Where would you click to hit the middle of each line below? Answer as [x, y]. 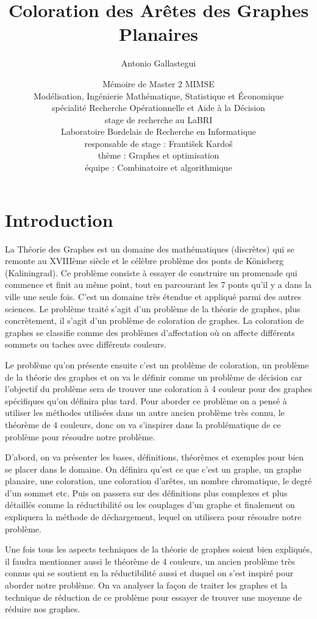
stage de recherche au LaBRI [158, 119]
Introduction [59, 219]
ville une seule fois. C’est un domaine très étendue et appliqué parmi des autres [153, 296]
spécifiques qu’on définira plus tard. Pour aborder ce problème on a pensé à [146, 400]
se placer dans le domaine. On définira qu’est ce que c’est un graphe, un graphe [153, 469]
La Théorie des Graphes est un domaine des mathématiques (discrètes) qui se [150, 249]
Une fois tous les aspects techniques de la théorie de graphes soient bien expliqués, [158, 549]
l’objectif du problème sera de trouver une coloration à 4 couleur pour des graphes [158, 389]
